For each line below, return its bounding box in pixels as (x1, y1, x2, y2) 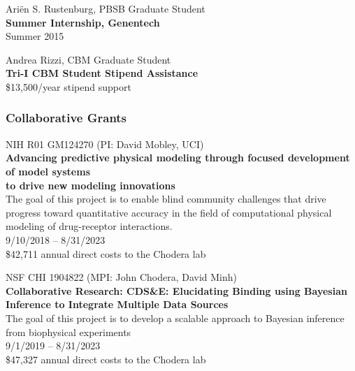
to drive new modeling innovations (6, 177, 175, 192)
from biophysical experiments (6, 324, 131, 339)
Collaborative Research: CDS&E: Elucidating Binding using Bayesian (6, 283, 347, 298)
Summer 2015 (6, 29, 64, 43)
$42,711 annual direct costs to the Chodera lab (6, 246, 206, 261)
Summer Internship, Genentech (6, 15, 160, 29)
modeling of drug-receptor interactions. (6, 219, 173, 233)
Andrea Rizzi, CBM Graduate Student (6, 52, 171, 66)
